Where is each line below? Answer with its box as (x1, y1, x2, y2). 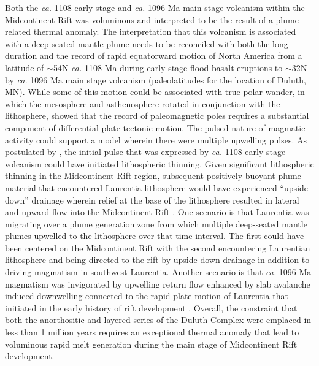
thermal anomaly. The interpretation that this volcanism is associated (33, 25, 296, 38)
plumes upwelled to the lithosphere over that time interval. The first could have (5, 229, 304, 242)
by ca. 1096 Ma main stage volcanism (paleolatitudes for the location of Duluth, (5, 73, 306, 86)
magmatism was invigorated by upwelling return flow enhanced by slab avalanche (5, 277, 310, 290)
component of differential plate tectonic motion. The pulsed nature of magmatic (5, 121, 306, 134)
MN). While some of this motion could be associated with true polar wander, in (5, 85, 305, 98)
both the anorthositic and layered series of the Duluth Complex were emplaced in (5, 313, 312, 326)
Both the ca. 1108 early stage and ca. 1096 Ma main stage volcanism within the (5, 1, 305, 13)
